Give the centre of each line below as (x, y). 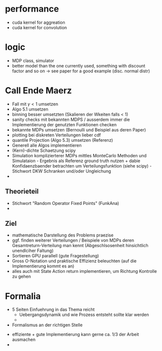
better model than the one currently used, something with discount (79, 66)
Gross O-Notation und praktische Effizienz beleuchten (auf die (74, 261)
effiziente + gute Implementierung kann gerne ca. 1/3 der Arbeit (75, 334)
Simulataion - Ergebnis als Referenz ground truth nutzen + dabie (76, 161)
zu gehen (22, 276)
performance (32, 9)
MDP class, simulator (33, 60)
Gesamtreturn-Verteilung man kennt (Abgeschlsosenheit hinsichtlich (80, 246)
